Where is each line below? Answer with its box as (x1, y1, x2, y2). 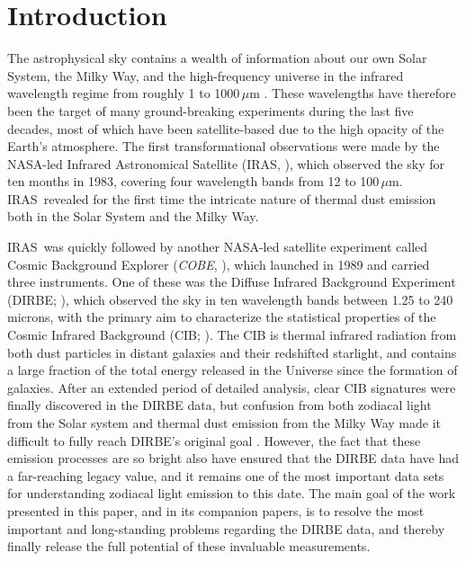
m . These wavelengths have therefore (249, 84, 456, 102)
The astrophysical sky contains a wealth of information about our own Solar (7, 49, 427, 67)
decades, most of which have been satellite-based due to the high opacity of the (7, 119, 444, 138)
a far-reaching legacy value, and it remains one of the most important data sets (7, 466, 444, 485)
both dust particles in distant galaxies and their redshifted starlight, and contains (7, 343, 457, 361)
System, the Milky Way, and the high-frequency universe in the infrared (7, 66, 404, 85)
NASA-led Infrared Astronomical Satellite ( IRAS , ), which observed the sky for (7, 154, 444, 173)
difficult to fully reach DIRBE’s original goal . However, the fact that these (7, 431, 421, 450)
